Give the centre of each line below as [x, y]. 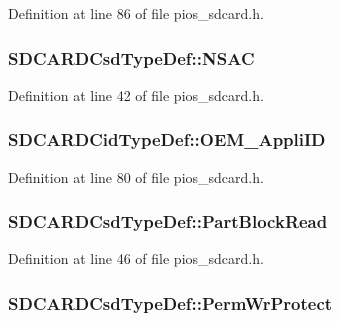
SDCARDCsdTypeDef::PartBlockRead [168, 221]
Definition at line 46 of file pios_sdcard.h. [136, 258]
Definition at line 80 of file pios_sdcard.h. [136, 176]
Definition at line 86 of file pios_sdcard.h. [136, 13]
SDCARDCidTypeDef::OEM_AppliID [167, 139]
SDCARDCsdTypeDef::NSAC [131, 57]
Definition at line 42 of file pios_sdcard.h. [136, 94]
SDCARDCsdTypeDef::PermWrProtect [170, 302]
